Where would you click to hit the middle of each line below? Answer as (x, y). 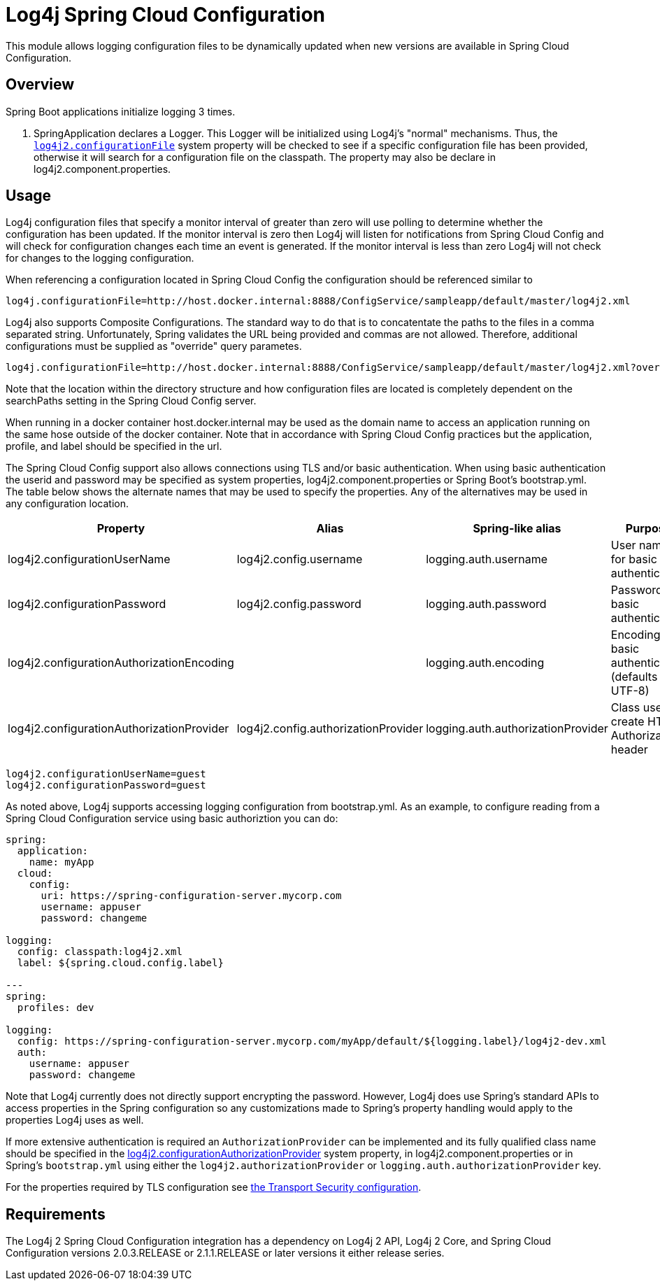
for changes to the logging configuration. (100, 258)
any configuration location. (67, 504)
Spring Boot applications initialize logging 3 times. (121, 111)
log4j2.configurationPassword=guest (106, 785)
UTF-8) (630, 691)
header (629, 750)
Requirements (56, 1214)
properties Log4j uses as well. (75, 1120)
